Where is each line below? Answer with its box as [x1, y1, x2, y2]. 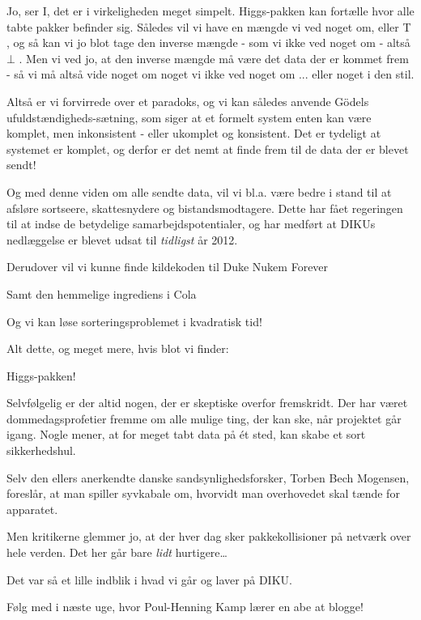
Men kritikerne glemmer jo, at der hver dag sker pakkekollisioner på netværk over [6, 528, 411, 545]
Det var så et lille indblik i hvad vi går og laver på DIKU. [6, 571, 292, 588]
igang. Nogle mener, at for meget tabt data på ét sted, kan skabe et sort [6, 426, 366, 443]
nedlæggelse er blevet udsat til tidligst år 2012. [6, 231, 238, 248]
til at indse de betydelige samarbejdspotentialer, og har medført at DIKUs [6, 215, 376, 232]
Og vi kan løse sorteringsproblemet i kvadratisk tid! [6, 312, 262, 329]
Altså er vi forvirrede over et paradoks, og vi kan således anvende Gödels [6, 92, 369, 109]
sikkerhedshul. [6, 442, 76, 459]
